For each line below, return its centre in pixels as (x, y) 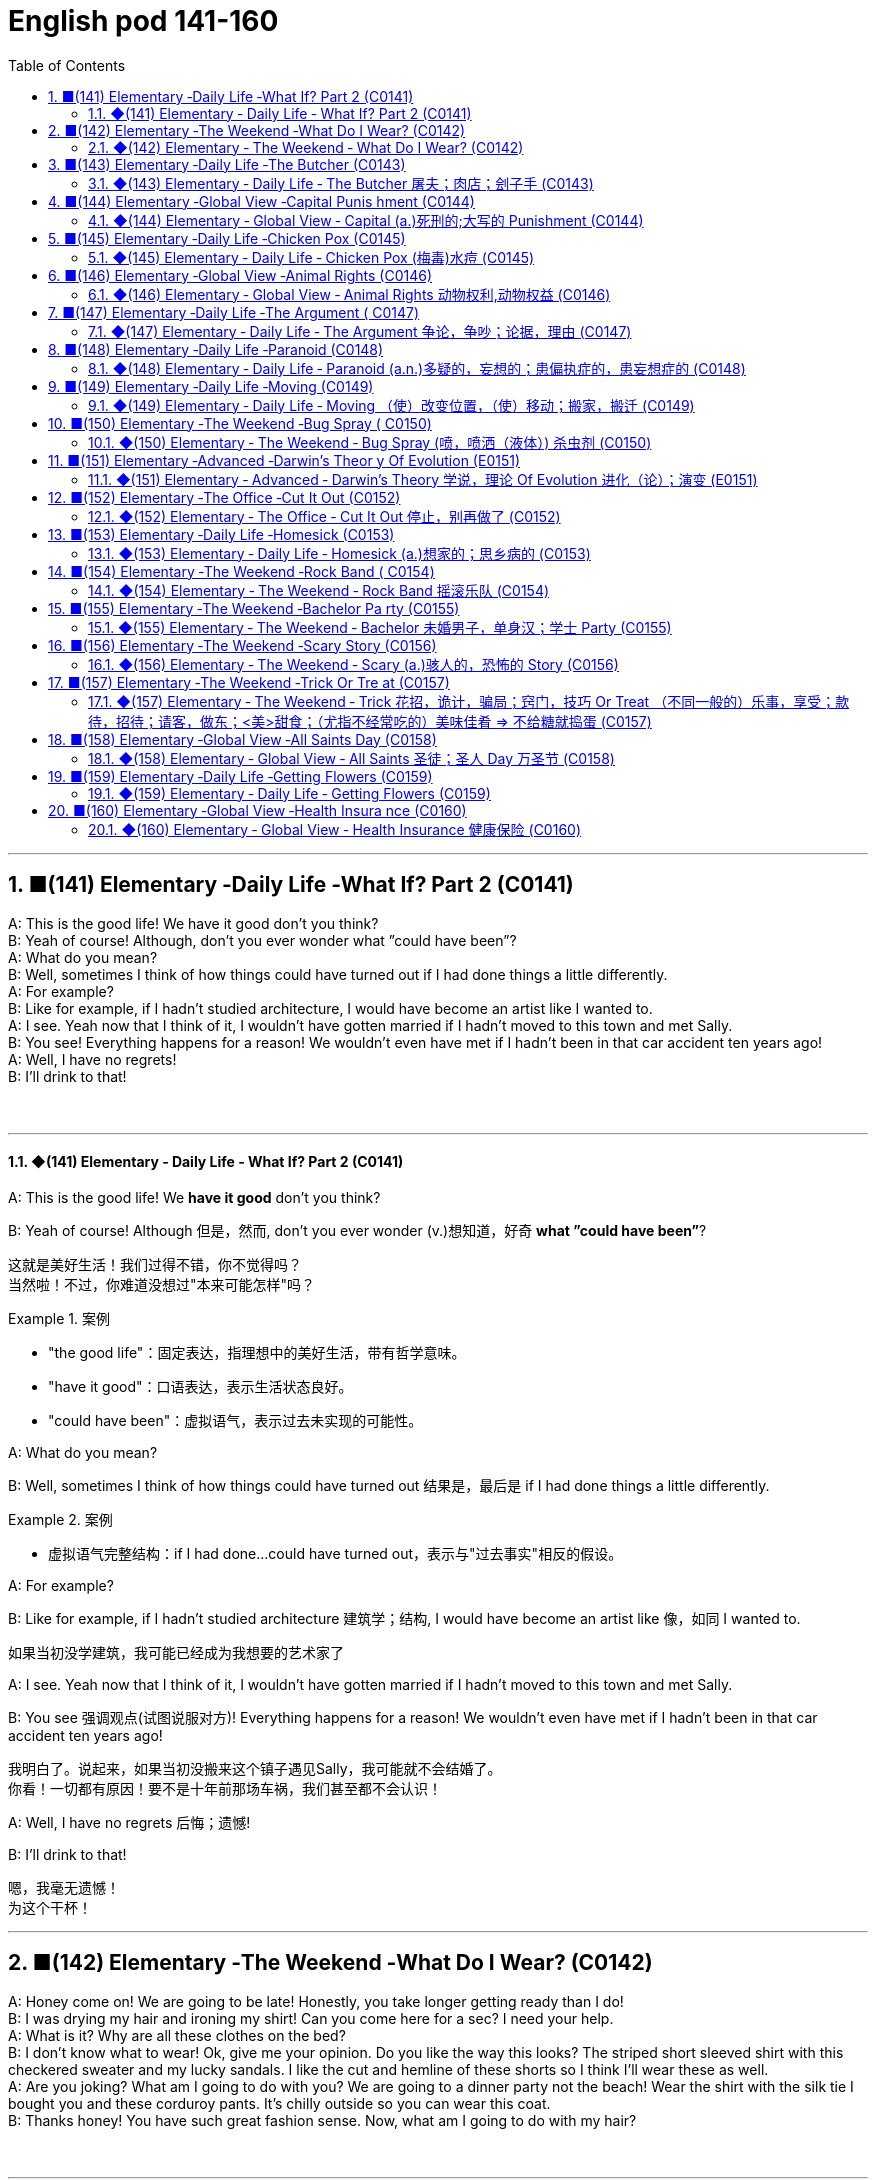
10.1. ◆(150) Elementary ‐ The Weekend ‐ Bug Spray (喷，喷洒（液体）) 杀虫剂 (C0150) (370, 442)
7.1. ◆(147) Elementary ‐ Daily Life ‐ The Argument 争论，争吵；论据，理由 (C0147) (360, 331)
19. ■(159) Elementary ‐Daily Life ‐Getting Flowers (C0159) (240, 776)
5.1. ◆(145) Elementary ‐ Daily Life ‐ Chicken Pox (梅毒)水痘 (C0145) (311, 257)
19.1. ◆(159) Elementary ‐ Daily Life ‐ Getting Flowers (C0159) (289, 793)
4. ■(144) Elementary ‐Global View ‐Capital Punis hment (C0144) (261, 201)
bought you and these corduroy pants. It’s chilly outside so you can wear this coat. (279, 2103)
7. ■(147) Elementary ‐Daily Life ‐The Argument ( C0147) (234, 312)
